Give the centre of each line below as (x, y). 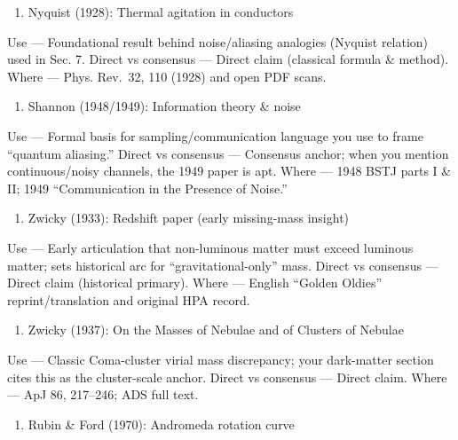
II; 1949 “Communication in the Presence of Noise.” (147, 188)
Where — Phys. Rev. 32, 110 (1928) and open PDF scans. (167, 76)
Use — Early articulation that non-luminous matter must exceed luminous (210, 247)
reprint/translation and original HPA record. (129, 299)
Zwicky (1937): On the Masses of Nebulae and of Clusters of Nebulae (216, 330)
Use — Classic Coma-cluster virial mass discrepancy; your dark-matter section (221, 359)
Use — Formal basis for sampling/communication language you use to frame (215, 135)
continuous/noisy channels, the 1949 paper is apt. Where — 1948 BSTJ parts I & (229, 171)
